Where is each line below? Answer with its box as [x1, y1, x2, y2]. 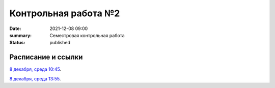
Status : [9, 40, 25, 46]
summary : [9, 32, 32, 38]
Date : [9, 25, 21, 32]
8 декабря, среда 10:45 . [9, 66, 61, 72]
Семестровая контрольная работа [49, 32, 125, 38]
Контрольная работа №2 [9, 8, 120, 19]
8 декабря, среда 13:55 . [9, 75, 61, 81]
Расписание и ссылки [9, 53, 83, 62]
